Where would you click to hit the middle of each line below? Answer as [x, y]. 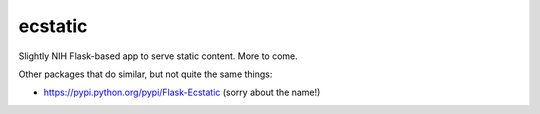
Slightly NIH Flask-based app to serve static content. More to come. [158, 56]
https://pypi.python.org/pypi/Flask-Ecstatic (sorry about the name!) [182, 92]
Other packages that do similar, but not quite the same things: [145, 74]
